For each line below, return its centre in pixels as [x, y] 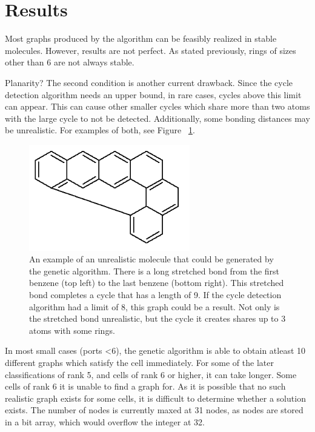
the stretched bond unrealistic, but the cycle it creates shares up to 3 [157, 318]
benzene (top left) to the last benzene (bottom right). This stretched [157, 283]
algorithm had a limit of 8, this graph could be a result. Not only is [154, 306]
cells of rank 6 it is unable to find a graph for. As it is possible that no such [145, 386]
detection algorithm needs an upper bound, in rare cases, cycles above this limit [153, 94]
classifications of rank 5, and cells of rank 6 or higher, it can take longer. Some [151, 374]
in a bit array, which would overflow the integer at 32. [105, 421]
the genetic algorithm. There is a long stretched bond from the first [154, 271]
